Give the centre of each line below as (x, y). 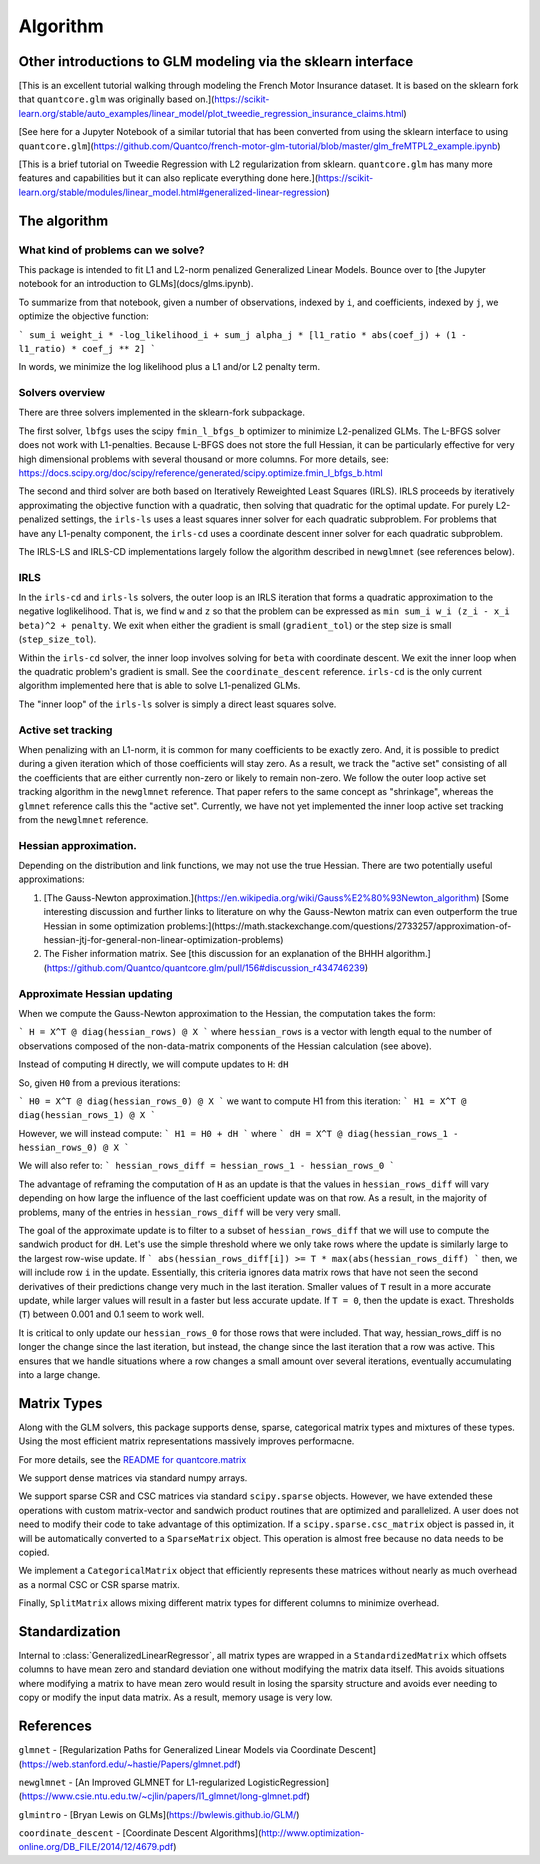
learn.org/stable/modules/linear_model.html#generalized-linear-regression (172, 192)
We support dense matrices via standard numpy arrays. (133, 1478)
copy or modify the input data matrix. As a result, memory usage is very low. (175, 1697)
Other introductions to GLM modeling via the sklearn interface (216, 61)
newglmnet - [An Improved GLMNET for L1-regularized (132, 1782)
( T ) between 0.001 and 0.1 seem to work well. (111, 1314)
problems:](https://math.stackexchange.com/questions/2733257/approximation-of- (339, 926)
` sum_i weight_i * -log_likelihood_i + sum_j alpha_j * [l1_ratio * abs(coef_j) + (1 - (242, 334)
